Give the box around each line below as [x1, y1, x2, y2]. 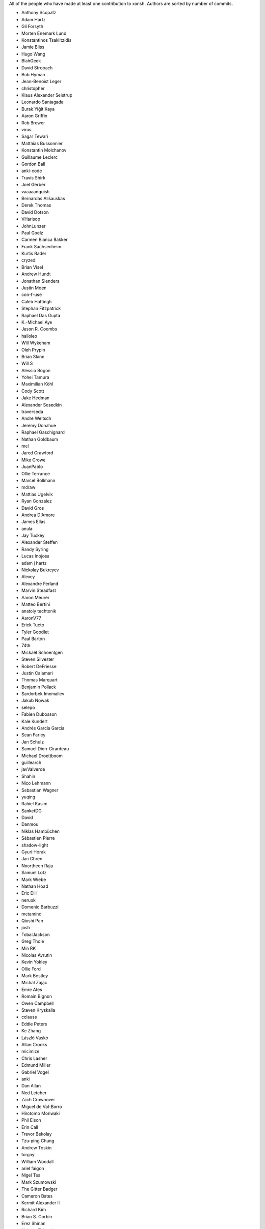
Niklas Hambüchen [21, 828, 60, 834]
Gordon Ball [21, 161, 45, 167]
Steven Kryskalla [21, 1007, 55, 1013]
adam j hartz [21, 560, 47, 566]
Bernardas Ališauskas [21, 195, 66, 201]
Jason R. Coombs [21, 326, 57, 332]
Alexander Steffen [21, 539, 58, 545]
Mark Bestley [21, 973, 49, 979]
